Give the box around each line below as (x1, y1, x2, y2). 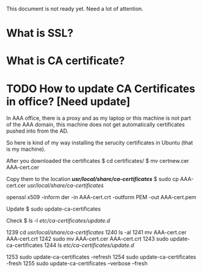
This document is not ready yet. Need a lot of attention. (6, 5, 144, 12)
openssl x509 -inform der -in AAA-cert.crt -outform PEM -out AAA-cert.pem (6, 194, 197, 201)
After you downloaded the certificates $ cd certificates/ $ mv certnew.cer (6, 157, 189, 165)
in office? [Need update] (6, 94, 131, 108)
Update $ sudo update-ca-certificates (6, 205, 101, 212)
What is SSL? (6, 27, 74, 40)
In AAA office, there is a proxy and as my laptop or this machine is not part (6, 114, 191, 122)
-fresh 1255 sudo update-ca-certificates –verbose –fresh (6, 260, 148, 267)
